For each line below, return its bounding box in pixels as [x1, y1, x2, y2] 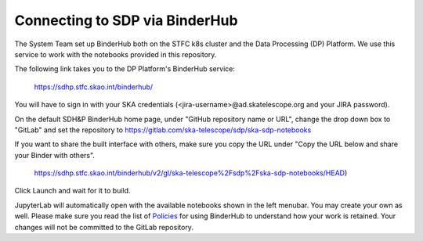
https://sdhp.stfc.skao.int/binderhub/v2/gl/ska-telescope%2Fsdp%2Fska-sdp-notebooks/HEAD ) [34, 168, 348, 178]
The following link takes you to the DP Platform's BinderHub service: [14, 64, 235, 74]
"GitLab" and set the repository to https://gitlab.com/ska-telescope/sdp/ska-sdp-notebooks [14, 125, 312, 135]
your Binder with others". [14, 150, 96, 160]
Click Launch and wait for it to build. [14, 186, 131, 196]
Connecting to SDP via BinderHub [14, 12, 238, 29]
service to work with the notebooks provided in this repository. [14, 49, 217, 59]
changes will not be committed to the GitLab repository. [14, 222, 193, 232]
